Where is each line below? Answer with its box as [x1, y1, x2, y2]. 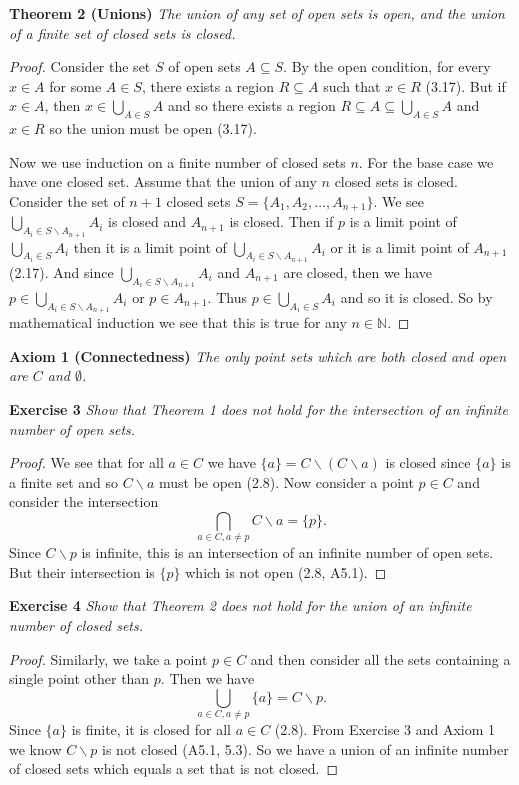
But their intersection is [9, 561, 155, 582]
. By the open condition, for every [283, 56, 491, 77]
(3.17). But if [425, 75, 506, 96]
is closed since [385, 452, 471, 473]
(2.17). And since [9, 261, 114, 282]
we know [9, 738, 62, 759]
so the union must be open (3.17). [49, 118, 257, 139]
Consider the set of [9, 190, 125, 211]
